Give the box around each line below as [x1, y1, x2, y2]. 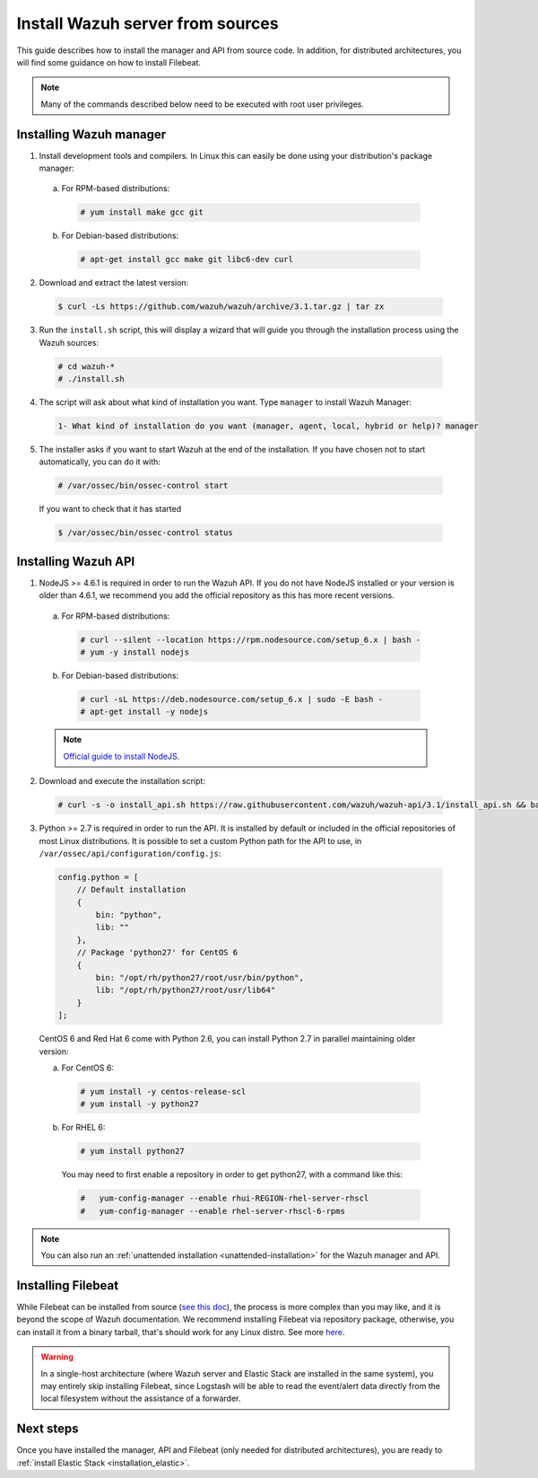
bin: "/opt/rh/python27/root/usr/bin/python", [95, 972, 304, 983]
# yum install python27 [80, 1146, 186, 1157]
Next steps [16, 1421, 79, 1437]
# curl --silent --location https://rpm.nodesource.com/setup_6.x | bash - [80, 634, 421, 645]
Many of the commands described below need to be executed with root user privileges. [40, 99, 365, 110]
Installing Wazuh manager [16, 127, 166, 142]
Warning [40, 1351, 74, 1362]
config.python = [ [57, 872, 139, 882]
